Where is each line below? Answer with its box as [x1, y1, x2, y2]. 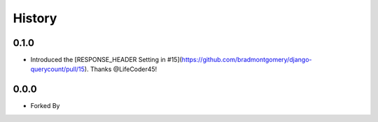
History [13, 10, 57, 26]
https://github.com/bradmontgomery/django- [181, 56, 312, 64]
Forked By [30, 102, 60, 110]
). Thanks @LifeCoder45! [84, 65, 157, 73]
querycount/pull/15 [30, 65, 85, 73]
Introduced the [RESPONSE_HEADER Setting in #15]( [30, 56, 182, 64]
